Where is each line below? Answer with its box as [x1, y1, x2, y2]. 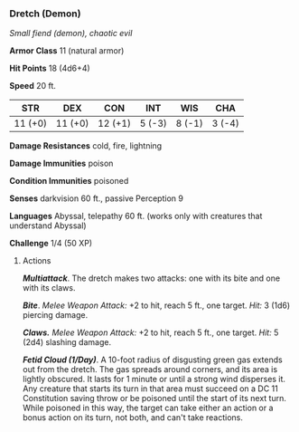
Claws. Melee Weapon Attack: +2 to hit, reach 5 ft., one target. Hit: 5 [22, 327, 279, 338]
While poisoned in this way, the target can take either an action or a [22, 402, 274, 414]
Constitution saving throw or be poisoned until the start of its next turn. [22, 393, 286, 404]
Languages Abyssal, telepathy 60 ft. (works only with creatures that [9, 211, 263, 222]
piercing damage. [22, 310, 89, 321]
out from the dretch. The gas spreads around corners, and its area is [22, 364, 278, 375]
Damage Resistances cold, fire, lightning [9, 140, 163, 151]
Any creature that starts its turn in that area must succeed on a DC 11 [22, 383, 278, 394]
